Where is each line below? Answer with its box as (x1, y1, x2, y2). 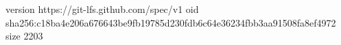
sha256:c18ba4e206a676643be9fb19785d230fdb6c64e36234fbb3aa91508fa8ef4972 (5, 15, 336, 29)
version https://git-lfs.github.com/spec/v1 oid (5, 2, 199, 16)
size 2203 (5, 29, 43, 43)
